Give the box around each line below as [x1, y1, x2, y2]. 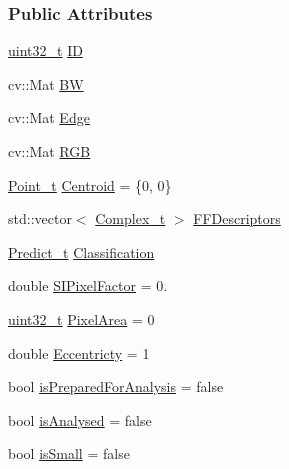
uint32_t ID [8, 40, 83, 61]
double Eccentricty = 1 [8, 342, 150, 363]
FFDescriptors [193, 208, 281, 229]
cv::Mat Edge [8, 107, 90, 128]
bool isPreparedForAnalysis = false [8, 376, 224, 397]
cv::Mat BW [8, 73, 84, 94]
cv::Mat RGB [8, 141, 91, 161]
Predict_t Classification [8, 241, 155, 262]
